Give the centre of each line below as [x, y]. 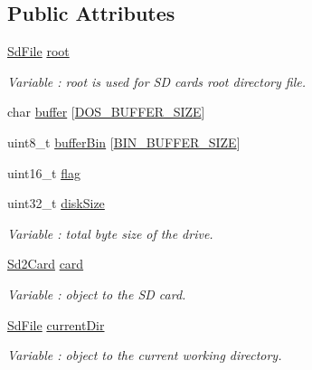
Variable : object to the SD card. [97, 294]
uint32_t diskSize [56, 203]
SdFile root [38, 51]
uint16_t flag [44, 172]
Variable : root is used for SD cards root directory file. [157, 81]
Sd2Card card [46, 264]
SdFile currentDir [56, 324]
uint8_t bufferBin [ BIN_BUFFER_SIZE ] [124, 142]
